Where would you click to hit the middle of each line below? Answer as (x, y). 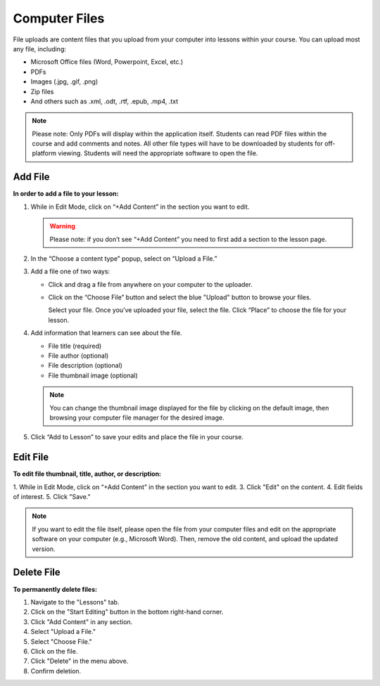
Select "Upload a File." (63, 632)
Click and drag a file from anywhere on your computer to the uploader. (150, 284)
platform (44, 153)
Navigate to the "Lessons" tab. (75, 602)
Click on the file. (54, 651)
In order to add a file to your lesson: (66, 194)
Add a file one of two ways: (70, 271)
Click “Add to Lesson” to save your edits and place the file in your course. (137, 437)
